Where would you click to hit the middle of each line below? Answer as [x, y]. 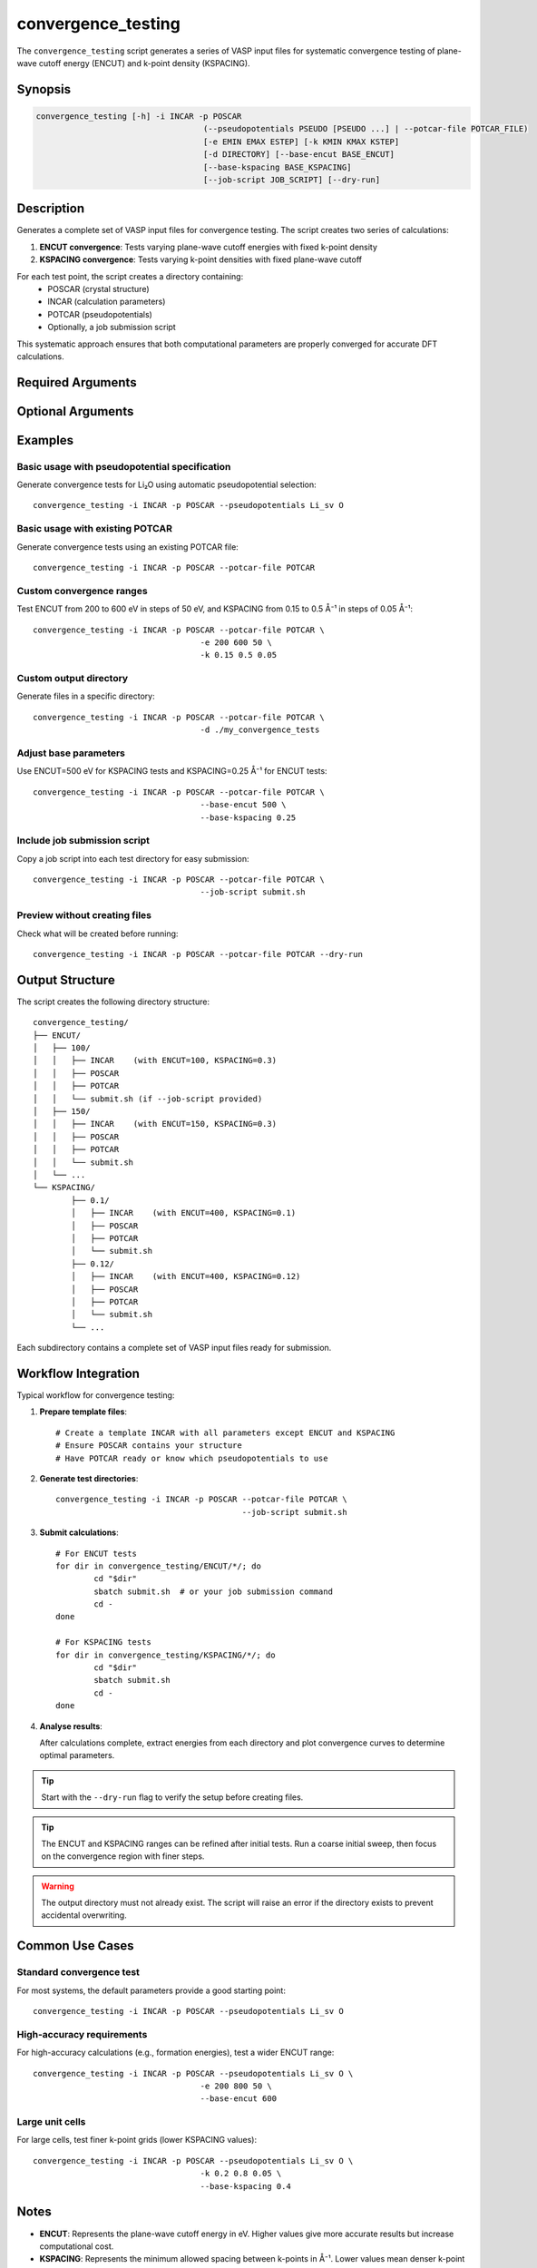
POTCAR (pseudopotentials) [100, 314]
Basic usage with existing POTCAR [94, 529]
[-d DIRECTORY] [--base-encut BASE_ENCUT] [298, 155]
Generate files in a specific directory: [86, 696]
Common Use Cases [76, 1946]
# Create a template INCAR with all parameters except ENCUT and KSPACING [225, 1432]
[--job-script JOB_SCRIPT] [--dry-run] [292, 180]
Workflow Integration [78, 1373]
